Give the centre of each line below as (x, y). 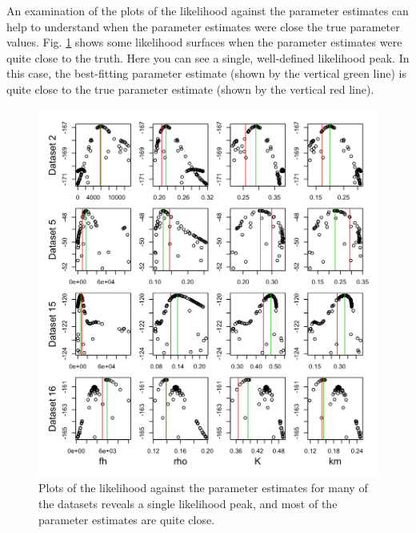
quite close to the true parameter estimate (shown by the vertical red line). (190, 89)
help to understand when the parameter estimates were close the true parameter (203, 26)
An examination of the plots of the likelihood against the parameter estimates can (208, 10)
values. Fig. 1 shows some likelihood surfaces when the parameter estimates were (204, 42)
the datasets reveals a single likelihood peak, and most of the (188, 504)
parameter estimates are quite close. (127, 519)
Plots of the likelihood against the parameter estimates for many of (203, 488)
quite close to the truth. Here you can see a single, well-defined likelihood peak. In (208, 57)
